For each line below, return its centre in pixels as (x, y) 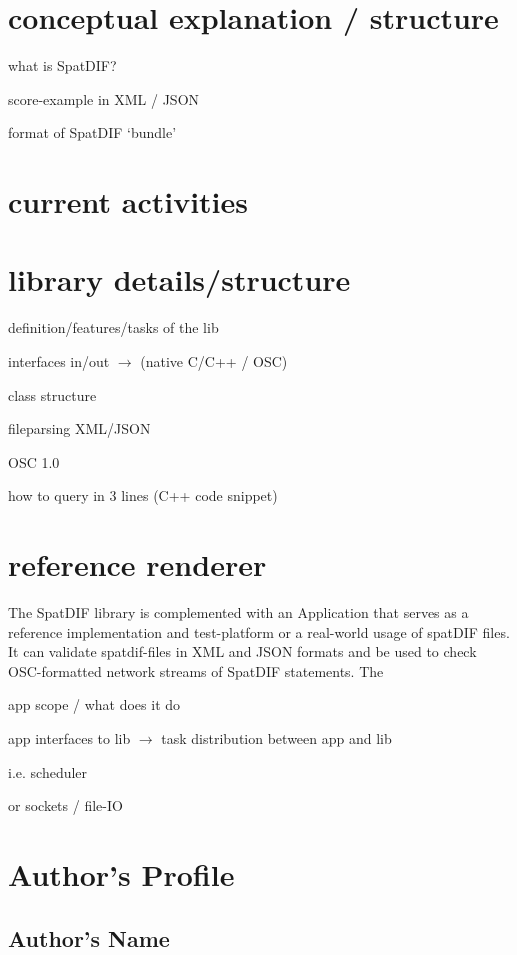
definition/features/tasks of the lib (113, 327)
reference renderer (137, 564)
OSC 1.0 (34, 461)
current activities (128, 201)
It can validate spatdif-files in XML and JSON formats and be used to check (242, 651)
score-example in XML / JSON (104, 98)
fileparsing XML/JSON (79, 428)
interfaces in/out (59, 361)
